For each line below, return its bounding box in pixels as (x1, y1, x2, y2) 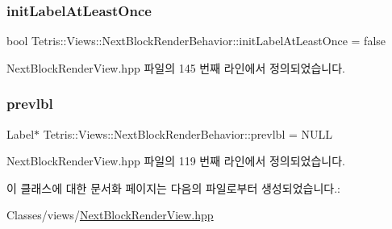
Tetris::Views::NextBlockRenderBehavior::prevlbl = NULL (43, 125, 333, 142)
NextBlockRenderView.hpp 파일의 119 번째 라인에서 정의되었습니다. (6, 152, 345, 169)
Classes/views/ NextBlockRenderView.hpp (6, 206, 214, 223)
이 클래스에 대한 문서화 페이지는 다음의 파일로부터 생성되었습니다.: (6, 179, 340, 196)
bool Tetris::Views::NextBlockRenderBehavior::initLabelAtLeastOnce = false (6, 32, 386, 49)
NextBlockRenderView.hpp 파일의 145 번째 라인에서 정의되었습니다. (6, 59, 345, 76)
